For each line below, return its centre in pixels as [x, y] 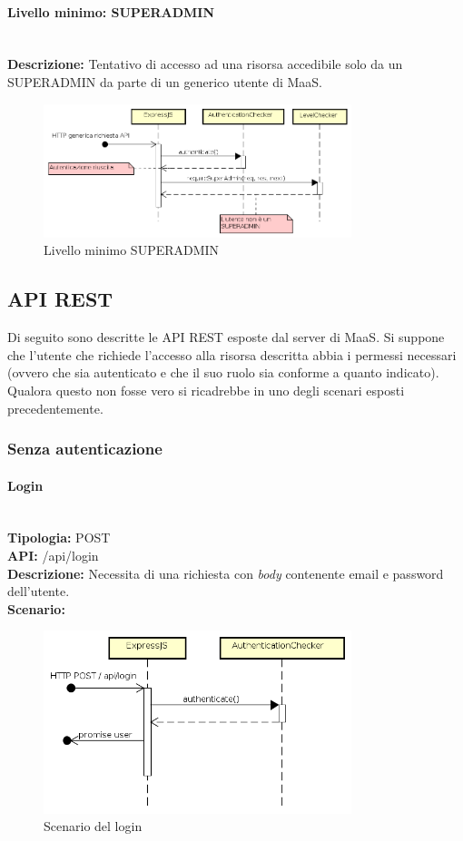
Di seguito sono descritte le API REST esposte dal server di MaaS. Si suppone [226, 337]
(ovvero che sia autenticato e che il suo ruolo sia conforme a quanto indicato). [223, 372]
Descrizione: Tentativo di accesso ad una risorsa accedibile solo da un [205, 64]
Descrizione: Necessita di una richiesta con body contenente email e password [226, 573]
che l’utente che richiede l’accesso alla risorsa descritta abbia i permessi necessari [232, 354]
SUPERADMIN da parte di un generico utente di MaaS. [165, 81]
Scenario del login [93, 826]
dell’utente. [39, 591]
